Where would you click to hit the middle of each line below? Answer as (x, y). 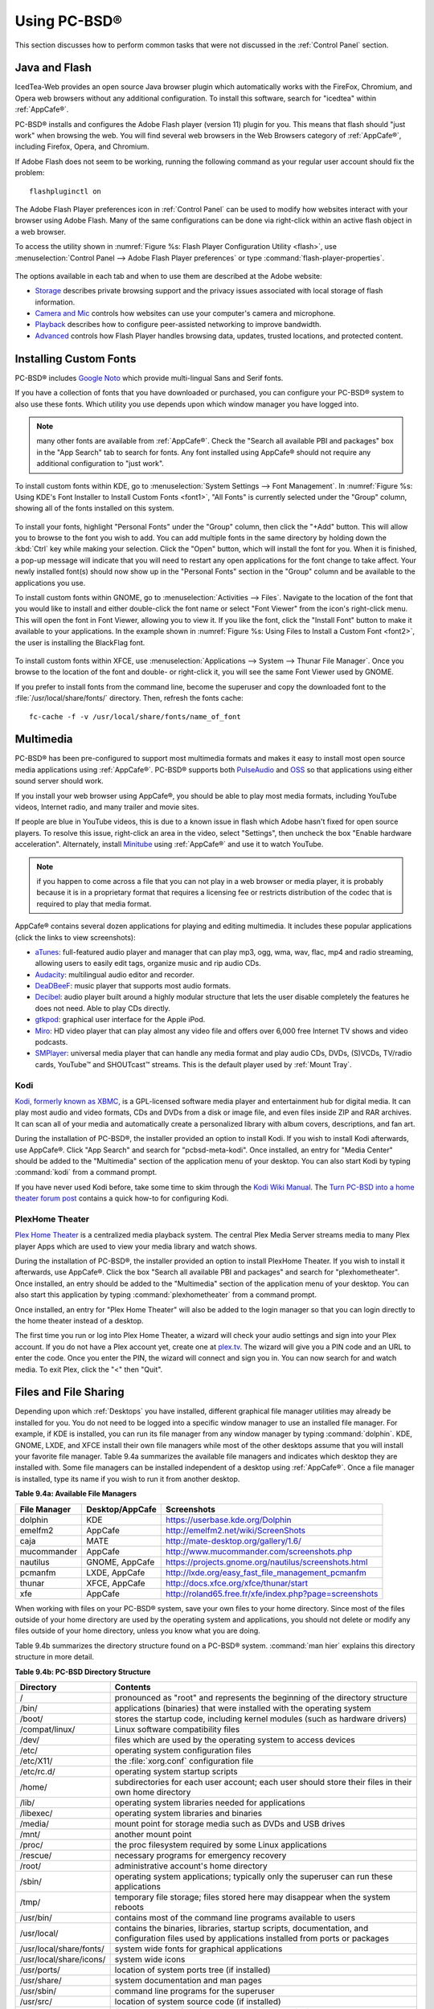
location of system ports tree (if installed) (192, 1970)
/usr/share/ (41, 1980)
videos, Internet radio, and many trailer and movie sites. (107, 807)
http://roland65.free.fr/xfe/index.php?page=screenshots (272, 1594)
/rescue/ (36, 1855)
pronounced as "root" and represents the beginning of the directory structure (261, 1697)
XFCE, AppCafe (116, 1583)
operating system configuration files (183, 1750)
